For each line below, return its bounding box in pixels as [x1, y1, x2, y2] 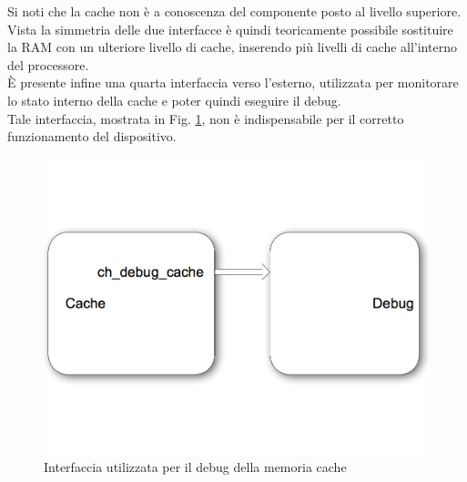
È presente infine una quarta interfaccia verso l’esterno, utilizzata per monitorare [7, 73, 459, 92]
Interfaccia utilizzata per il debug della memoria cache [44, 456, 347, 476]
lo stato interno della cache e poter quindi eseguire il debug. [7, 90, 341, 109]
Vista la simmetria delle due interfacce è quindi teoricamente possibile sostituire [7, 19, 453, 38]
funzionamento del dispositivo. [7, 127, 177, 146]
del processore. [7, 55, 89, 74]
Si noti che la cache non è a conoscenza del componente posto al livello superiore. [7, 2, 462, 20]
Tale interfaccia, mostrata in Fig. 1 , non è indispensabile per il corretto [7, 108, 404, 128]
